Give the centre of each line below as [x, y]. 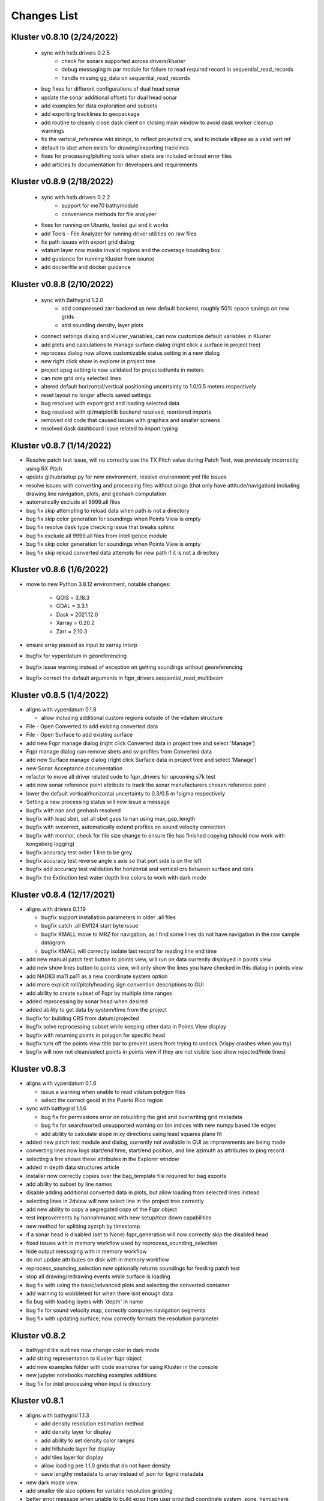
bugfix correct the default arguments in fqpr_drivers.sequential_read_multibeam [125, 678]
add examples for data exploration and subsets [99, 106]
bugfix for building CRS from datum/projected [82, 1018]
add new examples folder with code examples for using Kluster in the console [122, 1367]
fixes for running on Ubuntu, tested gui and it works [105, 225]
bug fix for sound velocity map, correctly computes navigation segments [116, 1310]
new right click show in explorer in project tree [98, 361]
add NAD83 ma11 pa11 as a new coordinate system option [97, 976]
